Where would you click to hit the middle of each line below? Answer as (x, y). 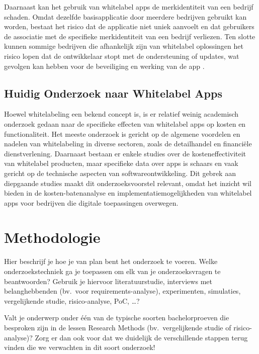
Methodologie (52, 237)
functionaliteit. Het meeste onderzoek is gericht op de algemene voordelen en (122, 134)
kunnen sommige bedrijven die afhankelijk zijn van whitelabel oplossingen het (124, 46)
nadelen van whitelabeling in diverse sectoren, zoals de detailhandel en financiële (128, 144)
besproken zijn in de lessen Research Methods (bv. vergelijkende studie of (118, 327)
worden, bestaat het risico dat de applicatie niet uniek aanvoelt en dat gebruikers (129, 26)
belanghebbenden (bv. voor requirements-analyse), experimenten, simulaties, (122, 291)
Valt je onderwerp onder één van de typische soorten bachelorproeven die (117, 318)
